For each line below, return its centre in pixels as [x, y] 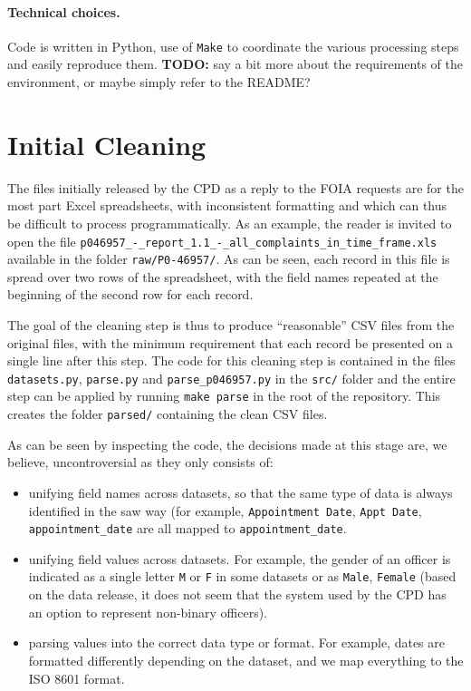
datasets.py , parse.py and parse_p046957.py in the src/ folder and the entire [231, 378]
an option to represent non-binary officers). [148, 612]
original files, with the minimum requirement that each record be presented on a [230, 342]
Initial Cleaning [107, 144]
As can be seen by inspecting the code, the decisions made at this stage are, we [227, 444]
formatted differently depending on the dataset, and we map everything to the [246, 660]
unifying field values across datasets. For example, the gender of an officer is [240, 558]
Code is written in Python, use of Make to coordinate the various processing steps [233, 46]
